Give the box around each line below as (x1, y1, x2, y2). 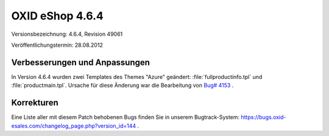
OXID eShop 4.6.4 (11, 9, 104, 22)
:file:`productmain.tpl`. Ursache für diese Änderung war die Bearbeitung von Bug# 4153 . (11, 82, 234, 89)
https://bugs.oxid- (241, 114, 286, 121)
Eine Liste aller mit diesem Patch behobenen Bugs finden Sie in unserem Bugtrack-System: (11, 114, 240, 121)
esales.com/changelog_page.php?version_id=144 (11, 122, 136, 129)
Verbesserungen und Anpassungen (11, 57, 150, 67)
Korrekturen (11, 98, 58, 108)
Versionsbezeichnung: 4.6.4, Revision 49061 (11, 30, 123, 38)
